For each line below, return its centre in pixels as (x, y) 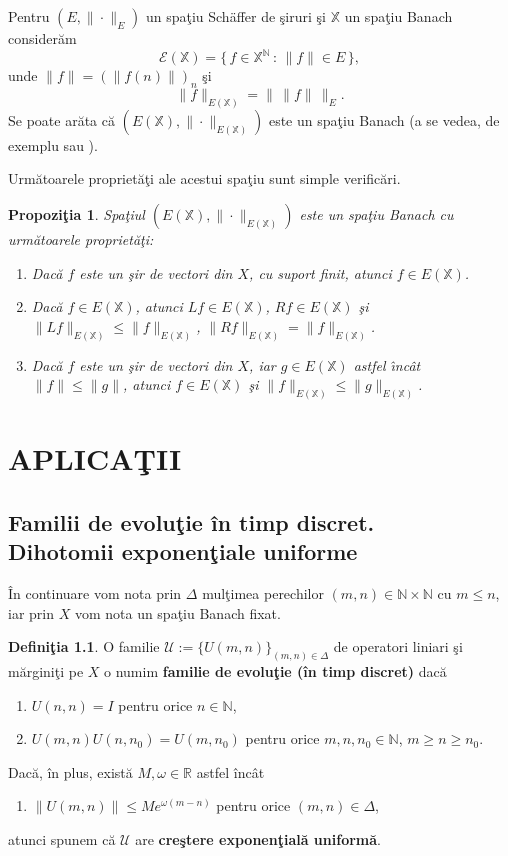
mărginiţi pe (46, 671)
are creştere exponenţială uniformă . (258, 839)
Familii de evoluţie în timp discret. (191, 521)
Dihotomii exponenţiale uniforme (183, 551)
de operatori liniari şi (398, 646)
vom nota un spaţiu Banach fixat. (177, 612)
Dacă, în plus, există (70, 771)
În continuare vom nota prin (95, 593)
